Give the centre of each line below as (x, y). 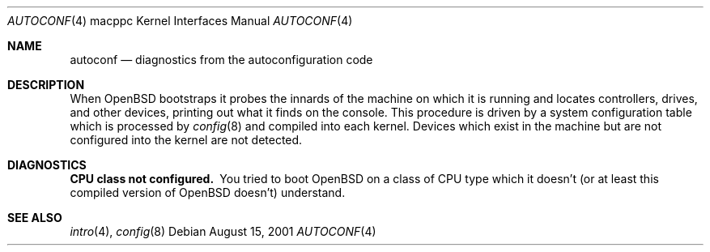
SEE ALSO (35, 218)
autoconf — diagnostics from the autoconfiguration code (221, 60)
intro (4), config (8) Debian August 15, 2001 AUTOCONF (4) (223, 231)
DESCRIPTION (46, 85)
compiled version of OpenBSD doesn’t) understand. (208, 192)
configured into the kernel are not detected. (186, 140)
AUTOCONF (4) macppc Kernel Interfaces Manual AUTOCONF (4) (180, 21)
